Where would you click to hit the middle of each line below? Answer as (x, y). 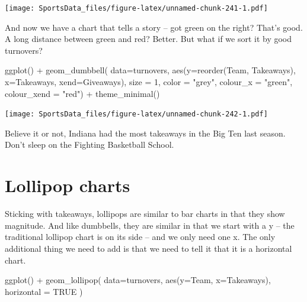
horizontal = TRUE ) (44, 291)
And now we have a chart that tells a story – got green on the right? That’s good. (154, 27)
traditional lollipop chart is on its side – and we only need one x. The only (140, 237)
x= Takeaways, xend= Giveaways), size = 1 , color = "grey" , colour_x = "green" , (149, 82)
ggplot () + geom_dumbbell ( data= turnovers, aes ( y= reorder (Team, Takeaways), (150, 70)
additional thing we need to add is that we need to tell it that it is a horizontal (148, 248)
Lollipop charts (68, 185)
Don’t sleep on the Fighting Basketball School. (89, 144)
